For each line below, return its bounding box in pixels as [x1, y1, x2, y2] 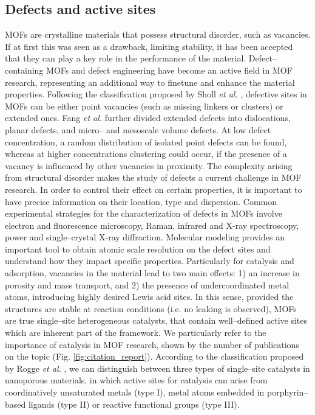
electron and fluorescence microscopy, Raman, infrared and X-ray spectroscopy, [5, 218, 299, 231]
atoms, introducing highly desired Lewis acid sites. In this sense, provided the [5, 290, 294, 303]
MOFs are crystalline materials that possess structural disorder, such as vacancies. [5, 28, 311, 41]
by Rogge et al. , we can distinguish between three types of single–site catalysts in [5, 361, 310, 374]
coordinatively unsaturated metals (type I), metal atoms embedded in [5, 386, 265, 399]
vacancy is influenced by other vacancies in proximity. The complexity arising [5, 159, 293, 172]
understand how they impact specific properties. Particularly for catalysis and [5, 254, 294, 267]
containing [5, 63, 44, 76]
